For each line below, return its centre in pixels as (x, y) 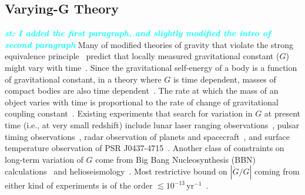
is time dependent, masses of (224, 79)
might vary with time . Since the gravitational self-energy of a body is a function (151, 67)
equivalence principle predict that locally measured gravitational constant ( (142, 56)
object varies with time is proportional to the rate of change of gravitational (142, 102)
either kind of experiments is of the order (79, 185)
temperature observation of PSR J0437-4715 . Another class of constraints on (145, 148)
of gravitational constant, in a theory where (83, 79)
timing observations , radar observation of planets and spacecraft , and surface (147, 136)
